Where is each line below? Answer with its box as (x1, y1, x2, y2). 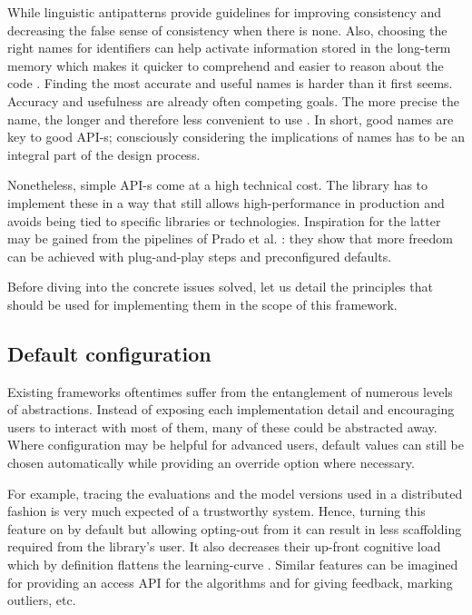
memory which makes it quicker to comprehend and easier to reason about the (7, 55, 444, 74)
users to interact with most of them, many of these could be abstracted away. (7, 417, 438, 436)
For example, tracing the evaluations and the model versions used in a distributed (7, 483, 463, 502)
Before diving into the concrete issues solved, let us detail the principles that (7, 277, 433, 296)
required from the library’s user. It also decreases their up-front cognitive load (7, 537, 441, 556)
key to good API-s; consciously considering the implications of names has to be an (7, 127, 465, 146)
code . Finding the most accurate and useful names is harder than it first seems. (7, 74, 453, 93)
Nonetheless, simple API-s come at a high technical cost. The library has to (7, 175, 428, 194)
